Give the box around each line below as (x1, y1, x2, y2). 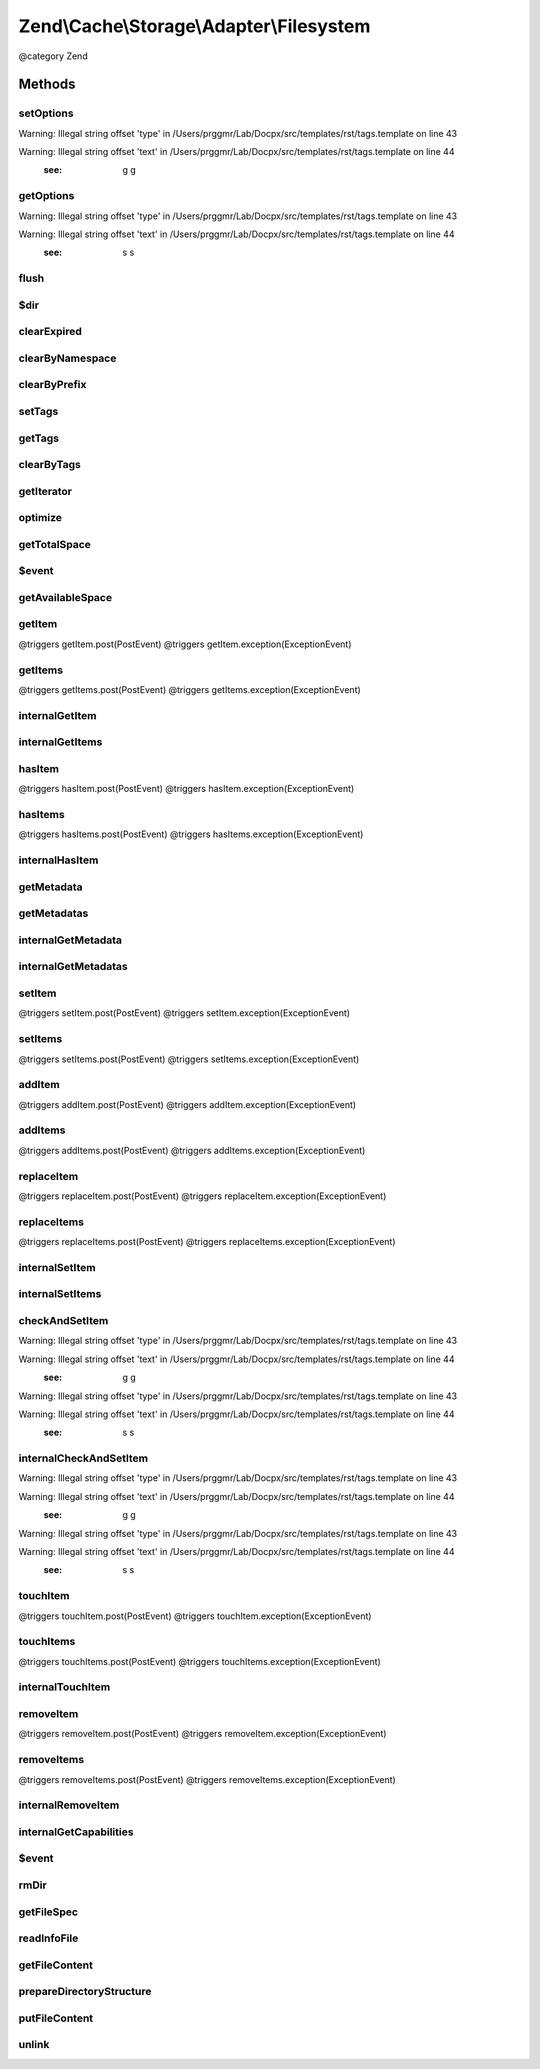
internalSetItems (18, 1287, 102, 1301)
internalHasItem (18, 853, 99, 867)
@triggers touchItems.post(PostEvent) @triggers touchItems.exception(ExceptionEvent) (18, 1655, 382, 1667)
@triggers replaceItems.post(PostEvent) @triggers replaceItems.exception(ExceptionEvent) (18, 1236, 396, 1248)
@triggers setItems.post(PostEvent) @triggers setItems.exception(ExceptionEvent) (18, 1053, 360, 1065)
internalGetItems (18, 735, 103, 749)
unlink (18, 2038, 50, 2052)
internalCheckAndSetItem (18, 1451, 149, 1465)
